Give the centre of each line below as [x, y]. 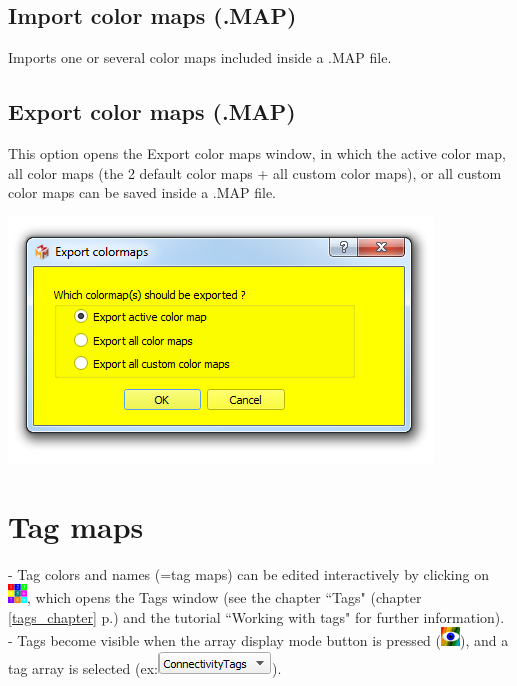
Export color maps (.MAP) [152, 111]
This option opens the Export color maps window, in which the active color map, [257, 153]
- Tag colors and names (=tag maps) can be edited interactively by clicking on [248, 573]
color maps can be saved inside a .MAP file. [142, 192]
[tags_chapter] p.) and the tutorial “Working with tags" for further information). [256, 616]
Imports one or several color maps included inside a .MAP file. [200, 57]
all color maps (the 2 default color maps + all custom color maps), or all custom [255, 172]
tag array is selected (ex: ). [145, 667]
